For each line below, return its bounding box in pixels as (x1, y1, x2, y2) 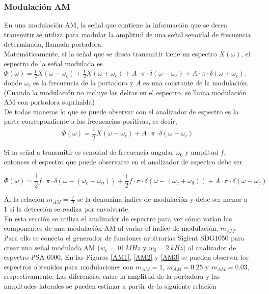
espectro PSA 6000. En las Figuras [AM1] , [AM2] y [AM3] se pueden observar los (4, 252, 249, 262)
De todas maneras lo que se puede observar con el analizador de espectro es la (4, 106, 239, 116)
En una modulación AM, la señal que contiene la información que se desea (4, 20, 228, 30)
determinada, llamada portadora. (4, 39, 103, 49)
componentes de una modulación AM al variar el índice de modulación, (4, 223, 218, 233)
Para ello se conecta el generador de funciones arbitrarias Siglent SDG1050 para (4, 232, 244, 242)
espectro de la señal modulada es (4, 58, 103, 68)
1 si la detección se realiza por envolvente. (4, 204, 130, 214)
